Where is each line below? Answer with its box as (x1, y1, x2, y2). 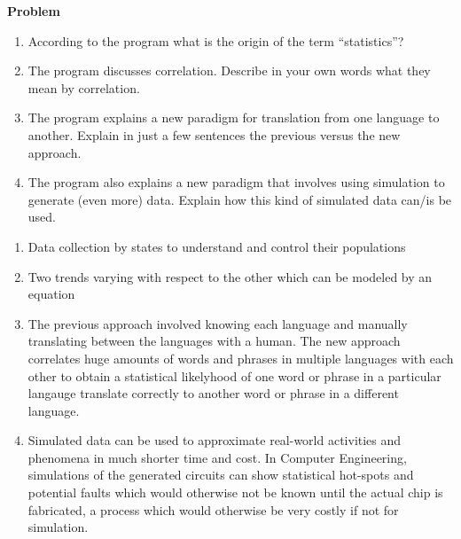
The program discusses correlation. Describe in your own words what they (27, 61, 431, 80)
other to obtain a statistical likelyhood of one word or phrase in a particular (27, 366, 441, 385)
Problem (7, 2, 60, 20)
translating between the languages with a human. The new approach (27, 332, 401, 350)
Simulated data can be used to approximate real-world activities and (27, 431, 402, 449)
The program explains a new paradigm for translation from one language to (27, 108, 440, 127)
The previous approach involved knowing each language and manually (27, 314, 408, 332)
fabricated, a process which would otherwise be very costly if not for (27, 500, 399, 519)
